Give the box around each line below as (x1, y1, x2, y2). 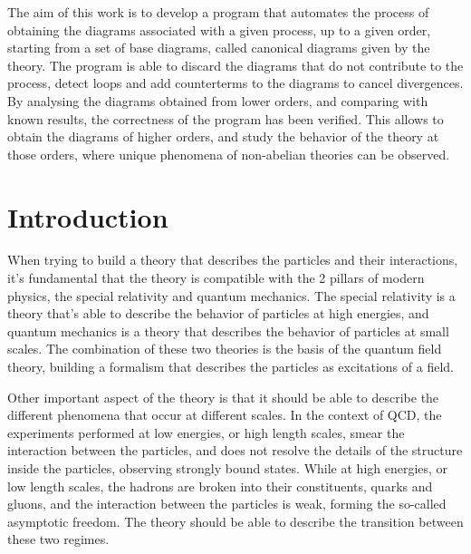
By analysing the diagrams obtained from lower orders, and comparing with (7, 91, 428, 110)
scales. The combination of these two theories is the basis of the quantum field (7, 339, 442, 358)
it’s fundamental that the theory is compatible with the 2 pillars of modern (7, 268, 425, 287)
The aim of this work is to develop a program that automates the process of (7, 3, 429, 21)
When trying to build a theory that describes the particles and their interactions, (7, 250, 458, 269)
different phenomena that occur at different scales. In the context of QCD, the (7, 405, 442, 424)
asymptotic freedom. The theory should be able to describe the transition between (7, 511, 464, 530)
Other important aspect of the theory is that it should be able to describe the (7, 387, 439, 406)
